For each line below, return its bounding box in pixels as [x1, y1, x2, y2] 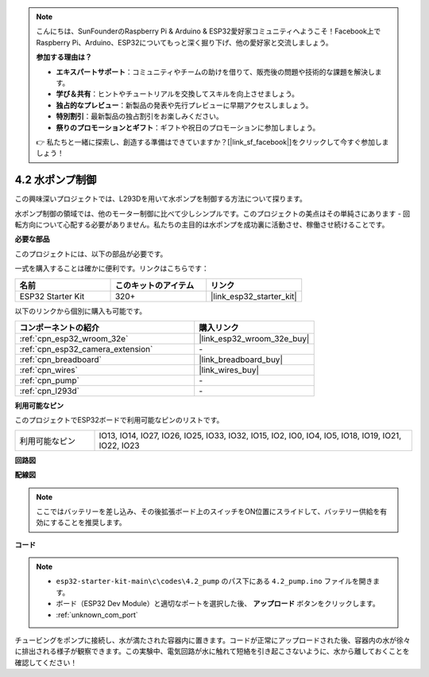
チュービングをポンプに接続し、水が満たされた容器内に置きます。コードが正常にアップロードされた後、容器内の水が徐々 [14, 636, 411, 645]
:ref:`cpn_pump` [19, 375, 79, 386]
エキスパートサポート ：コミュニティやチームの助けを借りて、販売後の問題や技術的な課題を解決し [56, 67, 375, 76]
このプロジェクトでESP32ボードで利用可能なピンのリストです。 [14, 415, 224, 425]
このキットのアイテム [114, 279, 195, 290]
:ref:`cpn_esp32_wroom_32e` [19, 333, 129, 344]
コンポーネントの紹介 [19, 322, 99, 333]
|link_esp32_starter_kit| [211, 290, 297, 302]
